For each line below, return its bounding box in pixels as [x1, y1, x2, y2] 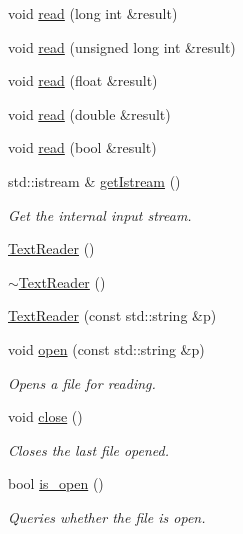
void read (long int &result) [8, 3, 178, 23]
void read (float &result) [8, 70, 158, 91]
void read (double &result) [8, 103, 171, 124]
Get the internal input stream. [8, 204, 192, 225]
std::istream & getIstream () [8, 170, 181, 191]
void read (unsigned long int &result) [8, 36, 236, 57]
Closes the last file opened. [8, 439, 170, 460]
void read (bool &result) [8, 137, 157, 158]
